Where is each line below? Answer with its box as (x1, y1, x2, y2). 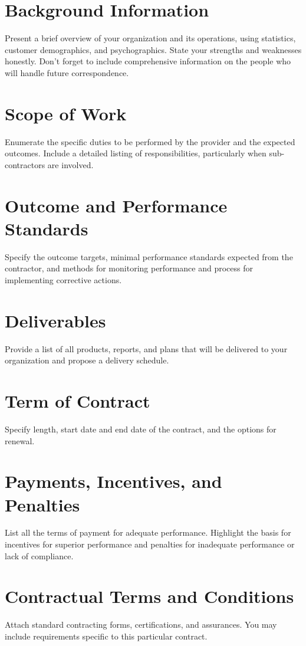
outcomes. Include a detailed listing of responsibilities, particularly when (5, 147, 266, 159)
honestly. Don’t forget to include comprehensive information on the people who (5, 55, 291, 67)
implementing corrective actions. (5, 273, 122, 286)
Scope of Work (5, 101, 127, 125)
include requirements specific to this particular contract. (5, 629, 208, 642)
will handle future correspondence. (5, 66, 129, 78)
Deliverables (5, 308, 106, 332)
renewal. (5, 434, 35, 447)
